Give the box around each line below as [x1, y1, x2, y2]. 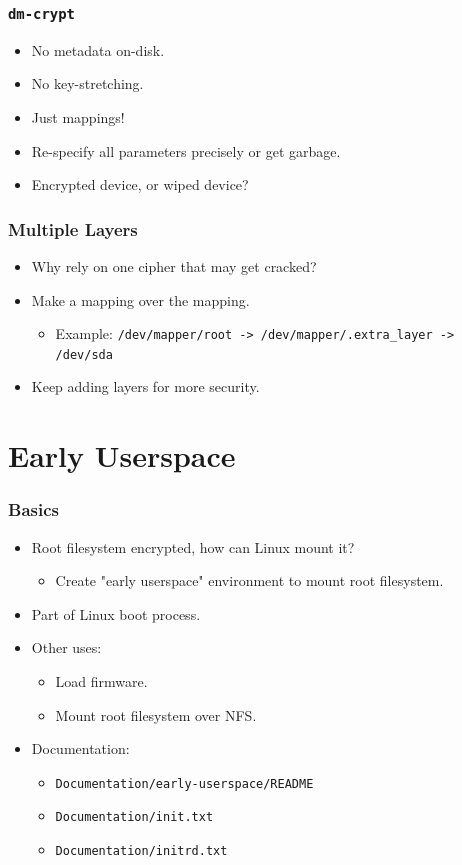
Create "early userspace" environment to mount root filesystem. [55, 570, 444, 591]
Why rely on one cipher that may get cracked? [31, 255, 317, 276]
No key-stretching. [31, 73, 144, 94]
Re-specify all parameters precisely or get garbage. [31, 140, 341, 161]
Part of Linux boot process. [31, 603, 201, 624]
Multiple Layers [8, 216, 138, 241]
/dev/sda [55, 347, 113, 362]
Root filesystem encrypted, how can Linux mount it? [31, 536, 355, 557]
